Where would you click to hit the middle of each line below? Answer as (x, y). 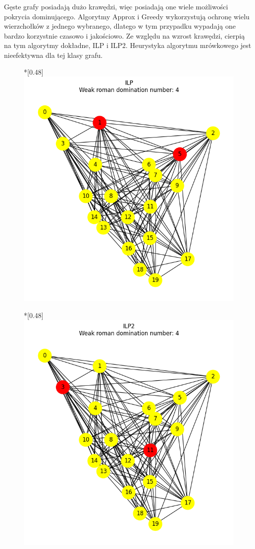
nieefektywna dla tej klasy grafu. (53, 55)
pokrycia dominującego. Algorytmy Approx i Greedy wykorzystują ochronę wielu (127, 16)
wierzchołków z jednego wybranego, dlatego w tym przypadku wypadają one (120, 26)
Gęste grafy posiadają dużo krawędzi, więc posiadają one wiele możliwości (116, 6)
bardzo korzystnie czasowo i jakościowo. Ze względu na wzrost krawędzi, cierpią (125, 35)
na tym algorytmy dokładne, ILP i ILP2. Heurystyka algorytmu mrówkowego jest (128, 45)
